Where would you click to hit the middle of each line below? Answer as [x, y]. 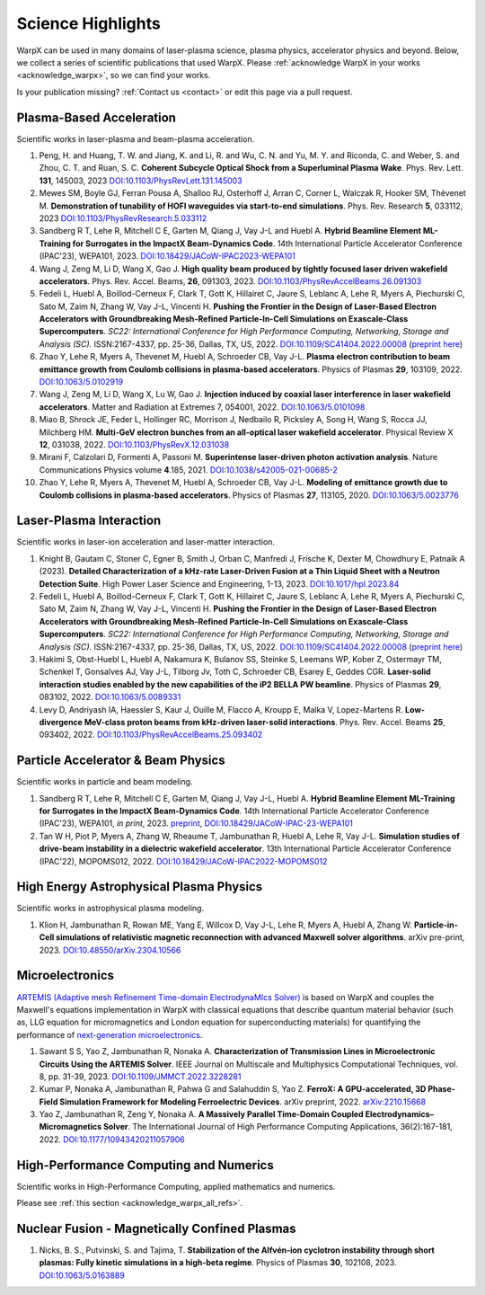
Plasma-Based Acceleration [97, 117]
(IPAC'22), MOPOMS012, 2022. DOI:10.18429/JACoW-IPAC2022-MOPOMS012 [183, 861]
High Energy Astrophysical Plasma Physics [140, 887]
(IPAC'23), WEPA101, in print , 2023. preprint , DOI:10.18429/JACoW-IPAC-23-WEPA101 [196, 823]
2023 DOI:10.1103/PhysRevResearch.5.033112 [123, 218]
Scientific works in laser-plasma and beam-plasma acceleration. [136, 138]
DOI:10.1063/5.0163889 [82, 1275]
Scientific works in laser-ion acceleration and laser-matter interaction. [146, 542]
